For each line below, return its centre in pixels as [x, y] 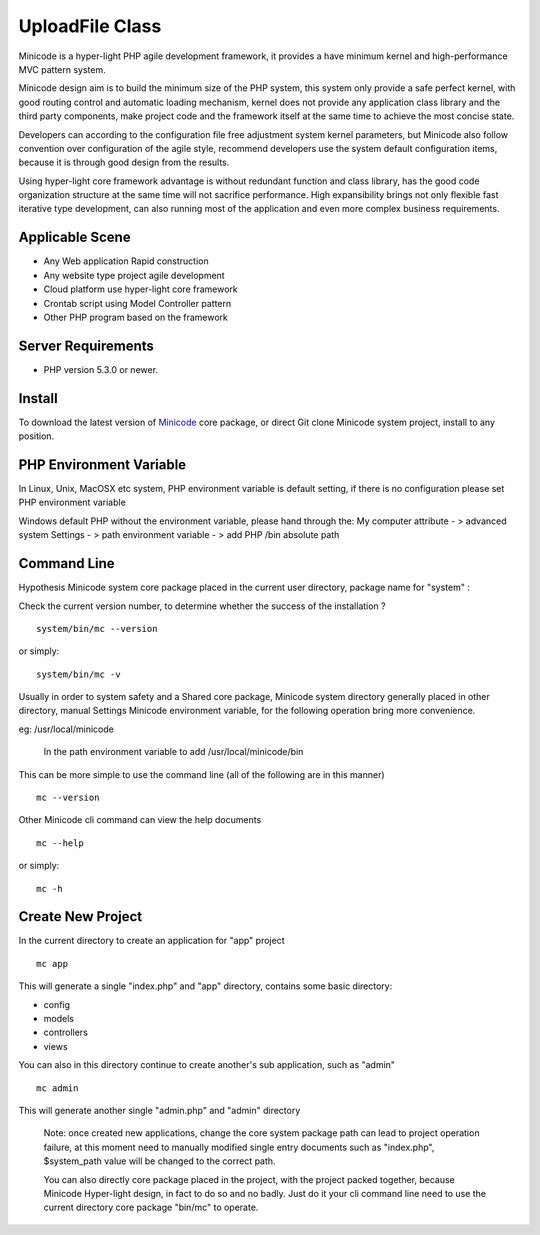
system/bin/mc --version [97, 628]
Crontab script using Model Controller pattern [137, 303]
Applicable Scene [74, 237]
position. [36, 436]
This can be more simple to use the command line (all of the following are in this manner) [201, 774]
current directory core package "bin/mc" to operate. [151, 1207]
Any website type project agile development [134, 275]
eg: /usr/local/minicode [66, 729]
